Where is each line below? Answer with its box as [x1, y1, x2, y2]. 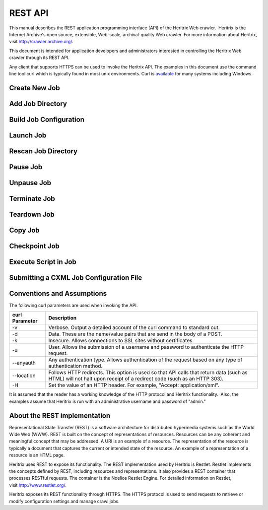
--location [12, 372, 36, 379]
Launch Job [9, 131, 47, 139]
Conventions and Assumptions [9, 289, 107, 298]
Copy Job [9, 226, 40, 234]
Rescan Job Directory [9, 147, 78, 155]
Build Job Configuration [9, 115, 84, 124]
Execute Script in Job [9, 257, 76, 266]
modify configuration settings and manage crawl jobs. [9, 498, 120, 504]
